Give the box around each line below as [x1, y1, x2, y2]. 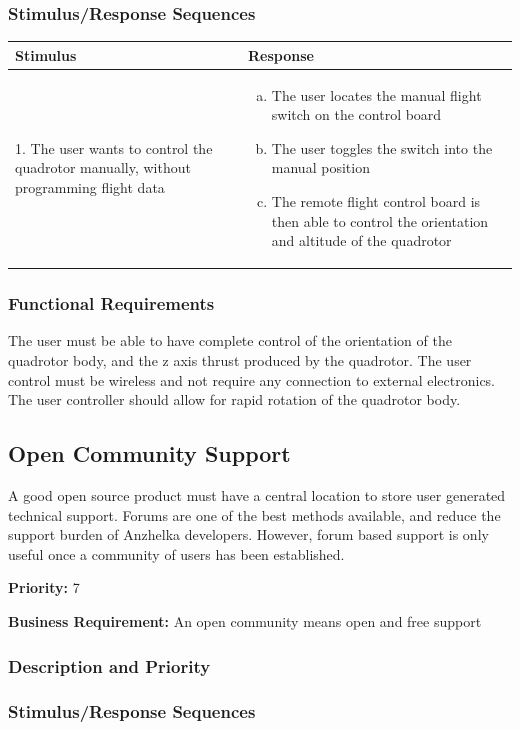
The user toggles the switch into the [271, 137, 493, 158]
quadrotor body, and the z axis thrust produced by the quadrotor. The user [8, 350, 472, 371]
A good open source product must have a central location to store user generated [8, 485, 506, 506]
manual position [271, 157, 370, 178]
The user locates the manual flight [271, 84, 482, 105]
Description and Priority [8, 653, 211, 678]
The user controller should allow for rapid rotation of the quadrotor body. [8, 389, 461, 410]
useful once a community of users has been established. [8, 543, 345, 564]
